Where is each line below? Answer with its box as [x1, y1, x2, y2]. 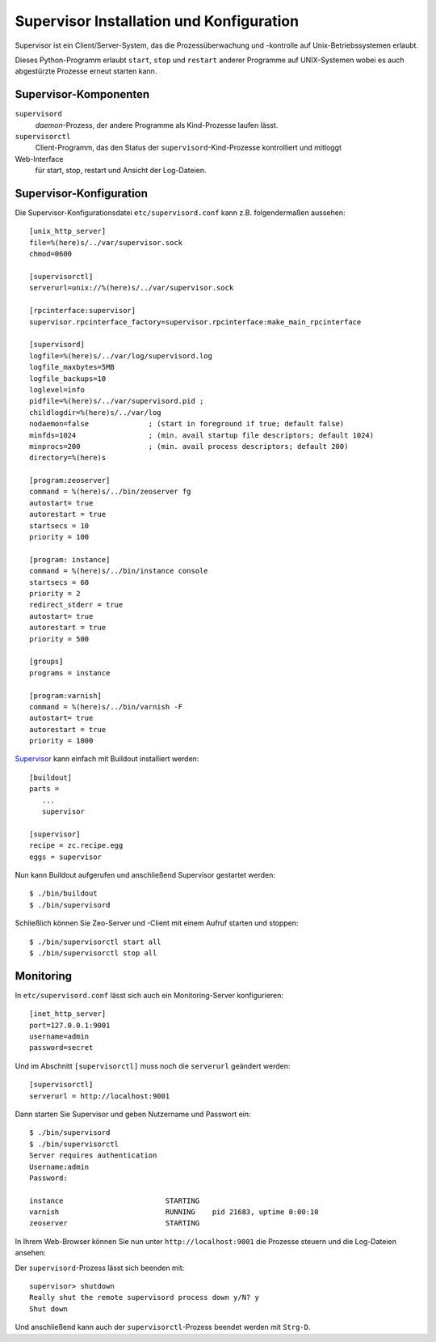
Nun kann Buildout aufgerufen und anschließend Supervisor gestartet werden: [15, 870, 276, 879]
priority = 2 [29, 589, 81, 598]
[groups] [29, 657, 64, 667]
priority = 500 [29, 634, 90, 643]
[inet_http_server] [29, 1010, 107, 1018]
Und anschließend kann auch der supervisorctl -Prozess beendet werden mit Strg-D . [15, 1323, 311, 1332]
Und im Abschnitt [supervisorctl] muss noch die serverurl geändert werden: [15, 1060, 291, 1071]
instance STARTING [29, 1196, 200, 1205]
